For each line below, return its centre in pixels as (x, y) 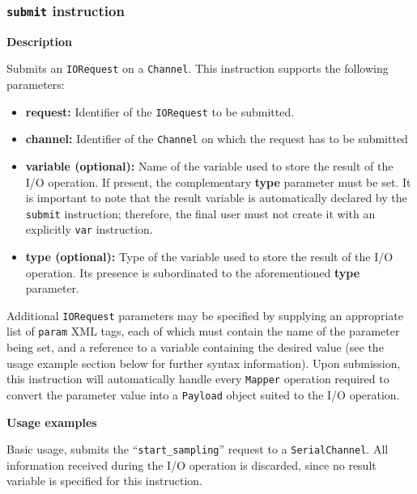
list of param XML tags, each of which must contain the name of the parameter (203, 331)
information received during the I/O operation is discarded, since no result (191, 464)
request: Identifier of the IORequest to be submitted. (160, 111)
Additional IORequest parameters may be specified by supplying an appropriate (205, 315)
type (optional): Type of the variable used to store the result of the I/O (209, 257)
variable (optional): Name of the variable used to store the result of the (209, 165)
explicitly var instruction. (89, 229)
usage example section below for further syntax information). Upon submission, (204, 363)
